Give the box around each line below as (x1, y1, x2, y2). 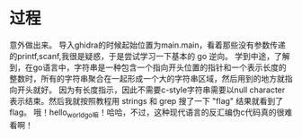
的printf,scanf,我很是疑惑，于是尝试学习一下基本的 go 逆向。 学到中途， (9, 50, 275, 61)
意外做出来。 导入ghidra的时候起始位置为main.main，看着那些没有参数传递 (9, 39, 286, 50)
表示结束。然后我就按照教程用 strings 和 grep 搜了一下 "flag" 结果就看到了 (9, 95, 284, 106)
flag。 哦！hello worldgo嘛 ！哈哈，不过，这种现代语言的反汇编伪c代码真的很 (9, 107, 285, 119)
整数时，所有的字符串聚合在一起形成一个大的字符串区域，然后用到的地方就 (9, 73, 285, 83)
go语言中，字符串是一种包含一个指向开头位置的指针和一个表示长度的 (32, 62, 287, 73)
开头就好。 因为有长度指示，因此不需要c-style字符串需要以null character (16, 84, 286, 95)
